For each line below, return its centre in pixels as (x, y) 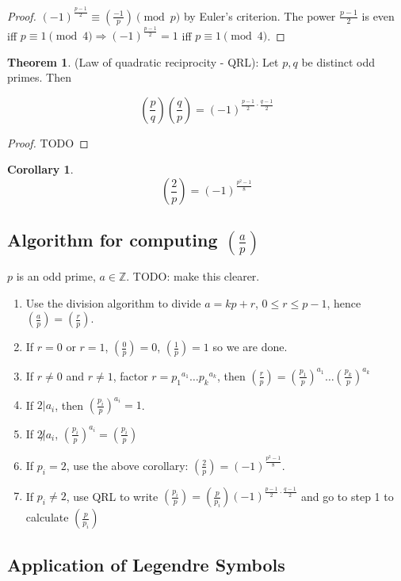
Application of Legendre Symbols (146, 564)
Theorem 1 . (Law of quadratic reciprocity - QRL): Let (143, 61)
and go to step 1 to (347, 496)
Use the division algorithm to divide (113, 302)
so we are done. (250, 347)
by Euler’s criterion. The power (260, 15)
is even (378, 15)
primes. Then (40, 77)
